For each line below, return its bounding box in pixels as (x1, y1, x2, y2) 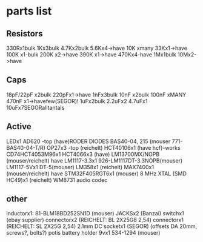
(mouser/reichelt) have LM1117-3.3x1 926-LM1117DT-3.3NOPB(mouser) (6, 156, 183, 164)
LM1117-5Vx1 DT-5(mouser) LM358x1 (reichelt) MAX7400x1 (6, 163, 155, 170)
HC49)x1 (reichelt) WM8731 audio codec (6, 176, 108, 183)
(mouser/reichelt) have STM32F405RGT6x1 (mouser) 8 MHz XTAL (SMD (6, 170, 187, 177)
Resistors (6, 29, 43, 39)
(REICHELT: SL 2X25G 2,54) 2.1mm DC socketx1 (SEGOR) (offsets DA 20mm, (6, 223, 198, 230)
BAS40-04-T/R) (6, 144, 45, 151)
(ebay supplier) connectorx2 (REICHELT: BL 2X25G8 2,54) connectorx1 (6, 217, 184, 224)
